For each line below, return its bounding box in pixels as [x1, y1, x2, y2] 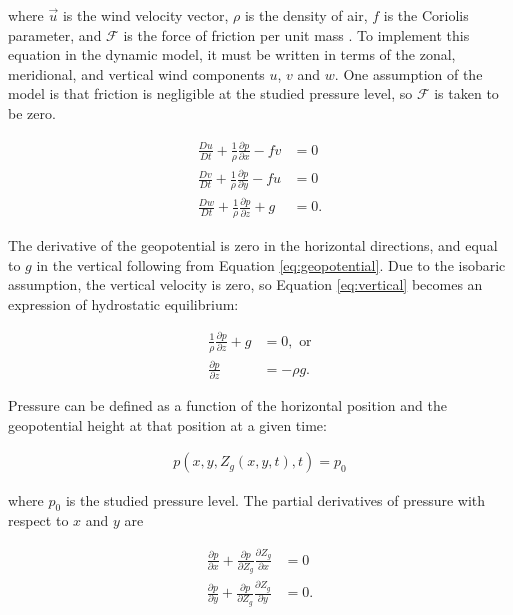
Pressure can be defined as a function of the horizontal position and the [8, 395, 447, 416]
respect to [8, 510, 69, 531]
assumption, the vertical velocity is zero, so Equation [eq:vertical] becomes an [8, 274, 483, 295]
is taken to [434, 83, 499, 104]
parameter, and [8, 24, 102, 45]
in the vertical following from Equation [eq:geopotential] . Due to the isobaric [36, 254, 506, 275]
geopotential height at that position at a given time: [8, 414, 327, 435]
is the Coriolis [383, 5, 469, 25]
